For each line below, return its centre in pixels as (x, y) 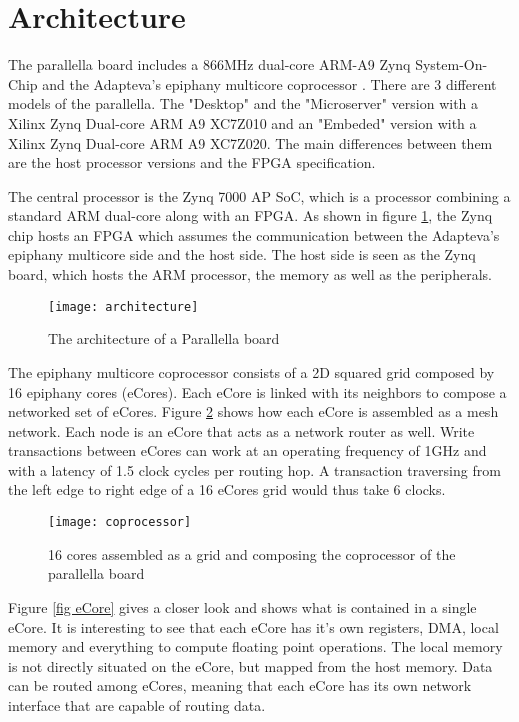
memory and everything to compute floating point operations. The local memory (255, 646)
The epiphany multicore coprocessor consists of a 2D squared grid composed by (251, 371)
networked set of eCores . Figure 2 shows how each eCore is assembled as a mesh (253, 411)
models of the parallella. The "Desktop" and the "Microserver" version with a (243, 103)
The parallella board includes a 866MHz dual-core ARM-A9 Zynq (209, 64)
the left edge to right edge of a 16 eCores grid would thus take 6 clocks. (227, 489)
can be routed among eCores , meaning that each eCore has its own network (240, 685)
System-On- (451, 64)
